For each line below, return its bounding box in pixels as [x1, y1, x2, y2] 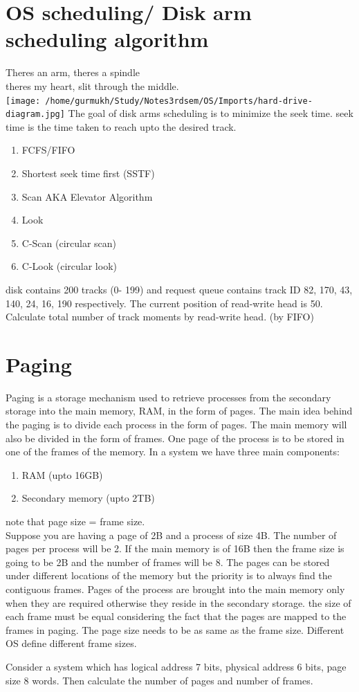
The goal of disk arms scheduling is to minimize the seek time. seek [68, 106, 353, 120]
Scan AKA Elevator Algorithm [21, 189, 153, 203]
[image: [6, 95, 41, 106]
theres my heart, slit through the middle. [6, 78, 179, 93]
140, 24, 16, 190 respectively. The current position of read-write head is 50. [6, 295, 323, 310]
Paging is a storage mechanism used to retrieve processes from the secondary [6, 390, 331, 404]
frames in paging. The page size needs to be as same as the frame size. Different [6, 622, 344, 637]
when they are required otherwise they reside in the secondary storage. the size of [6, 595, 351, 610]
